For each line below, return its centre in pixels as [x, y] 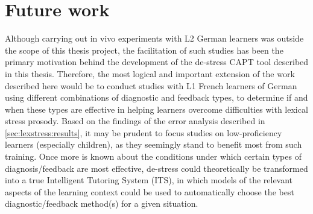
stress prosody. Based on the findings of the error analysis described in [135, 121]
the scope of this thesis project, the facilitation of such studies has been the [144, 50]
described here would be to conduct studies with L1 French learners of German [151, 85]
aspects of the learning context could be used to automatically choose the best [150, 191]
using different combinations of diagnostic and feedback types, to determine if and [156, 97]
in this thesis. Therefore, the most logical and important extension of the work [150, 73]
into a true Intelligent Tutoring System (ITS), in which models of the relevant [149, 180]
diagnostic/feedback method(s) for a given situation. [102, 203]
